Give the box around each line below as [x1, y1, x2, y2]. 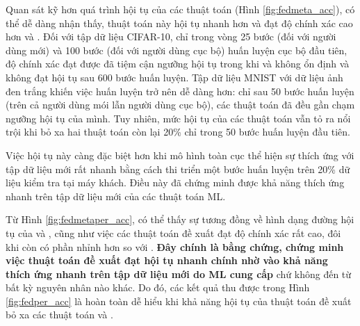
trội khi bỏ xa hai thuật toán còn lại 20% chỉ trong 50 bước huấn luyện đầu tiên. [6, 124, 350, 139]
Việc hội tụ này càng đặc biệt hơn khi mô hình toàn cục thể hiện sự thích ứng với [6, 147, 354, 162]
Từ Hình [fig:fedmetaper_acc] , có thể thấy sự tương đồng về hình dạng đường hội [6, 212, 354, 227]
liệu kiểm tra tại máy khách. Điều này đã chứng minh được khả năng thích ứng [6, 175, 345, 190]
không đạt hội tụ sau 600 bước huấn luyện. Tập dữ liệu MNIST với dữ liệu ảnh [6, 70, 343, 84]
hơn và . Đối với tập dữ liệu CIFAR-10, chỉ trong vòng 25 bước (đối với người [6, 29, 336, 44]
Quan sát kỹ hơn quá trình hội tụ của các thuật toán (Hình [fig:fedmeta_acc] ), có [6, 2, 355, 16]
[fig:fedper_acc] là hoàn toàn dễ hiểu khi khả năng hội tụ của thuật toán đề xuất [6, 293, 352, 308]
